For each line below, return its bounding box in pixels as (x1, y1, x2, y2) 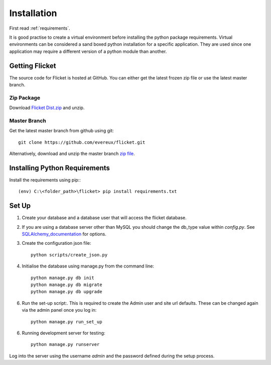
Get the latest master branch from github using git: (9, 128, 114, 134)
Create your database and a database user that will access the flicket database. (22, 215, 187, 221)
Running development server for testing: (22, 330, 105, 336)
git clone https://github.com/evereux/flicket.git (18, 139, 146, 145)
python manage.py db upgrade (31, 289, 102, 295)
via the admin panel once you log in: (22, 307, 97, 313)
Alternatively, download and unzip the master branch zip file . (9, 151, 135, 157)
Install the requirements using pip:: (9, 176, 81, 183)
